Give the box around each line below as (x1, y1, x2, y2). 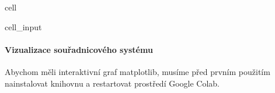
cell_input (5, 20, 42, 33)
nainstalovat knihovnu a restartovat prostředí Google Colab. (5, 77, 220, 89)
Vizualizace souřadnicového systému (5, 43, 153, 55)
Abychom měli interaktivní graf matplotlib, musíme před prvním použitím (5, 65, 270, 77)
